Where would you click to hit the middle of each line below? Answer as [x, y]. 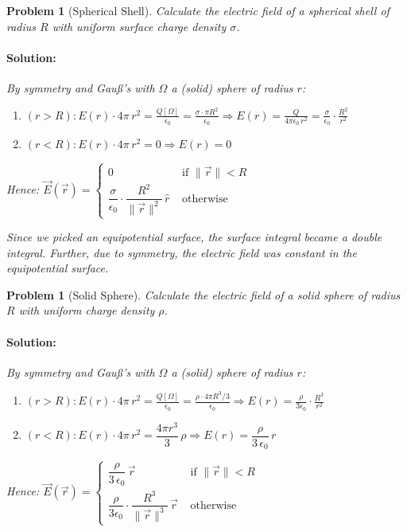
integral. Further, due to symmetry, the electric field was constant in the [182, 252]
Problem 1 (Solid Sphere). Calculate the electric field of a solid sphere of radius [203, 294]
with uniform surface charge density [139, 26]
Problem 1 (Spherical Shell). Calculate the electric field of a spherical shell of [198, 10]
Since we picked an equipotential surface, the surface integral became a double [194, 237]
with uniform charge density [87, 310]
